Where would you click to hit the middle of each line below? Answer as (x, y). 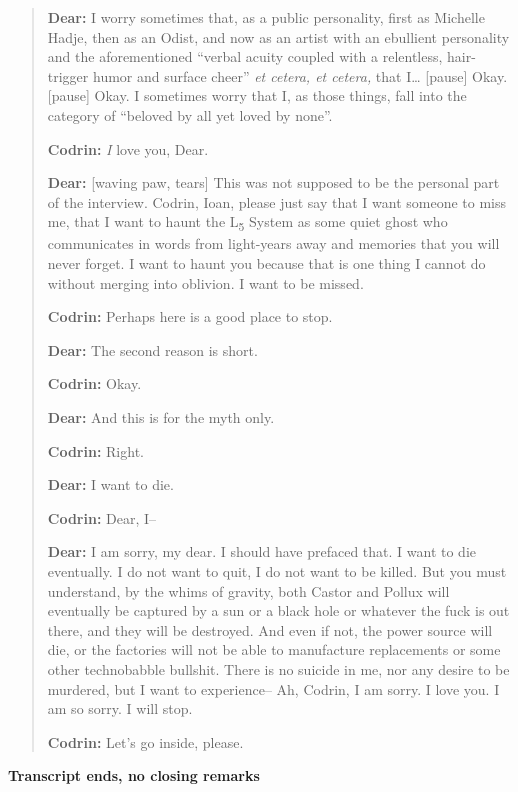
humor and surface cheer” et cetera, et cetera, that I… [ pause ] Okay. (300, 75)
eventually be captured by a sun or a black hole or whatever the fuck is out (278, 610)
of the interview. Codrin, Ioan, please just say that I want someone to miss (277, 201)
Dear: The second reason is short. (152, 349)
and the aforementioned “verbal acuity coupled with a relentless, (245, 56)
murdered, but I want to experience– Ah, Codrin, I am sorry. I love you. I (273, 688)
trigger (68, 75)
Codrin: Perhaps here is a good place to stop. (190, 316)
